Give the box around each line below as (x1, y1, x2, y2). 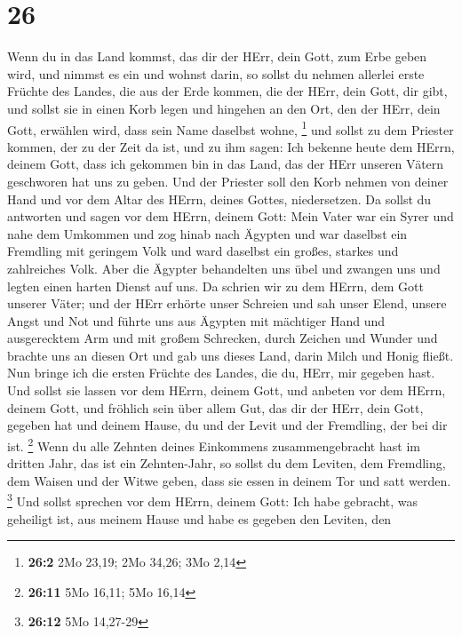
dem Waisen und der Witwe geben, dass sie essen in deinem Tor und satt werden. (7, 471, 451, 489)
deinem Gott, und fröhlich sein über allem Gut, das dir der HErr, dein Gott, (7, 398, 424, 417)
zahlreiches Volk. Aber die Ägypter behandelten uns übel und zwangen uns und (7, 258, 441, 277)
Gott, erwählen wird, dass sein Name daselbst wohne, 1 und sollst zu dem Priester (7, 117, 454, 139)
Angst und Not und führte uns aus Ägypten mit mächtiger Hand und (7, 311, 386, 330)
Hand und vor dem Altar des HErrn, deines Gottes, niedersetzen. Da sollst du (7, 189, 432, 208)
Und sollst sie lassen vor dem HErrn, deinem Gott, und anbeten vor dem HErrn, (7, 381, 446, 400)
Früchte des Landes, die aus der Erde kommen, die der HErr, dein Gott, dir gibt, (7, 82, 448, 100)
